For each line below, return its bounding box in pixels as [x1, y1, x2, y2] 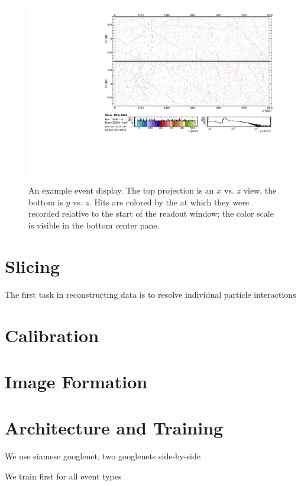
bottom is [28, 195, 63, 208]
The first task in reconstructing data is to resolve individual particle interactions [5, 288, 296, 300]
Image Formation [5, 369, 148, 393]
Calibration [5, 323, 99, 347]
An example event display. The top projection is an [28, 184, 214, 197]
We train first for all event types [5, 469, 122, 482]
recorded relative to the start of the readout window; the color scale [28, 207, 274, 220]
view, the [243, 184, 277, 197]
